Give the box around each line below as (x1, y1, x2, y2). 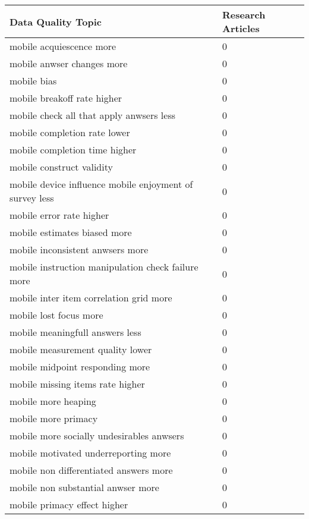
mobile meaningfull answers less (10, 325, 141, 339)
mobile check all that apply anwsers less (10, 108, 176, 122)
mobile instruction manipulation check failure (10, 260, 198, 273)
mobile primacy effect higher (10, 498, 128, 511)
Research (222, 8, 266, 21)
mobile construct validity (10, 160, 113, 174)
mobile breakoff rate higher (10, 91, 122, 105)
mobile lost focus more (10, 308, 103, 322)
